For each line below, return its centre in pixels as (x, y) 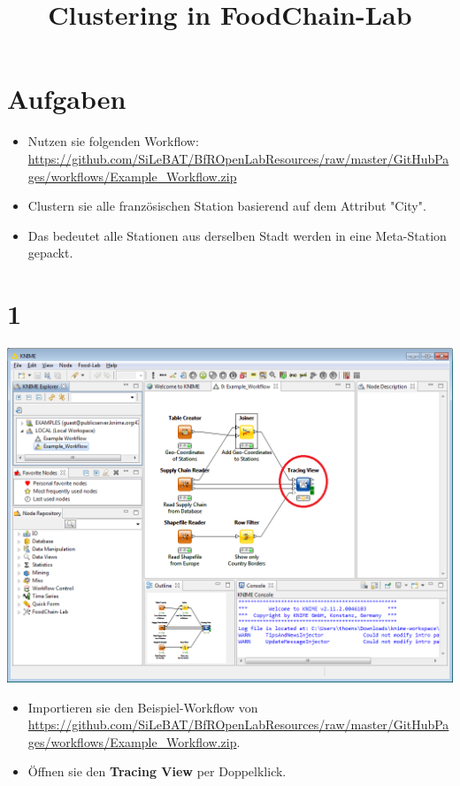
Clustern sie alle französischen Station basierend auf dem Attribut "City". (227, 206)
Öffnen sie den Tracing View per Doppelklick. (157, 771)
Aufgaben (67, 99)
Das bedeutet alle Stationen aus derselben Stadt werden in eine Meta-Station (237, 235)
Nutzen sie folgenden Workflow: (113, 141)
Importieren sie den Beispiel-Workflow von (143, 707)
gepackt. (50, 253)
